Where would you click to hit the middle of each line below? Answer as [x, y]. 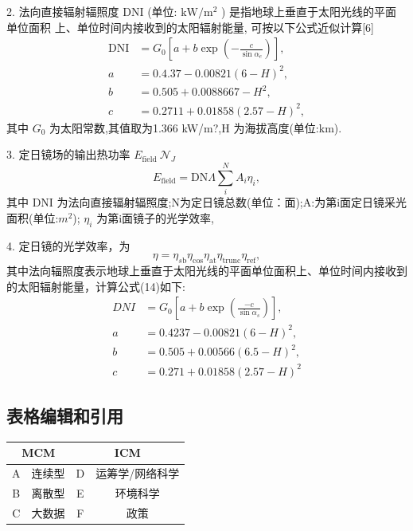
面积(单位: [33, 217]
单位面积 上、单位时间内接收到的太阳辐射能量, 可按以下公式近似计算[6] [190, 27]
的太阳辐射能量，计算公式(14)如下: [96, 286]
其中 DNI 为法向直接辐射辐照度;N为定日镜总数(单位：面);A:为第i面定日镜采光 [207, 202]
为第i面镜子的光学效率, [155, 217]
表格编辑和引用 [65, 416]
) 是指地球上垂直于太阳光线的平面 [309, 11]
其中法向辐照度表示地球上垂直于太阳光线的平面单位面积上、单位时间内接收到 [207, 270]
